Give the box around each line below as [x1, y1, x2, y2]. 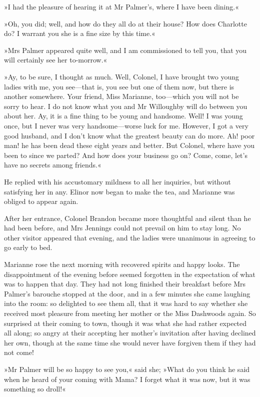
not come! [4, 347, 34, 357]
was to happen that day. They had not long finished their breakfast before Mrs [4, 278, 246, 289]
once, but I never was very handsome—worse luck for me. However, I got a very [4, 120, 248, 130]
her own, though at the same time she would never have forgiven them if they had [4, 337, 256, 347]
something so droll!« [4, 383, 66, 394]
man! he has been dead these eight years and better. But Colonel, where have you [4, 140, 255, 150]
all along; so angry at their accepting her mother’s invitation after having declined [4, 327, 256, 338]
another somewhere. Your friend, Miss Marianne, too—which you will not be [4, 91, 239, 101]
